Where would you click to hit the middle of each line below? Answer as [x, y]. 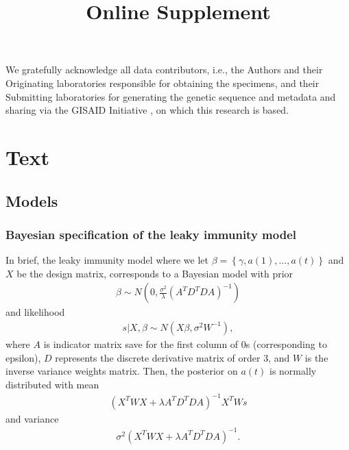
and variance [32, 418]
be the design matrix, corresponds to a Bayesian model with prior [155, 273]
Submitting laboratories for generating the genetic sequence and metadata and [171, 96]
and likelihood [35, 312]
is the [316, 357]
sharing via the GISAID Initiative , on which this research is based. [147, 110]
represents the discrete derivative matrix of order [158, 357]
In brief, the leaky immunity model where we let [107, 260]
